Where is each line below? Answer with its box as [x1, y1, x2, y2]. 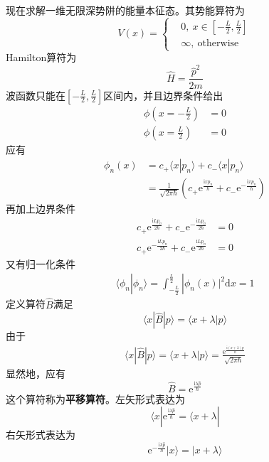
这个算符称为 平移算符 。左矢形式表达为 [6, 391, 185, 406]
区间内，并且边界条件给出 [103, 87, 223, 102]
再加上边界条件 [6, 201, 75, 216]
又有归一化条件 [6, 256, 75, 271]
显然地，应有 [6, 365, 65, 380]
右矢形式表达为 [6, 427, 75, 442]
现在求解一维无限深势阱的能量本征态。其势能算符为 [6, 3, 245, 17]
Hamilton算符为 [6, 50, 77, 65]
